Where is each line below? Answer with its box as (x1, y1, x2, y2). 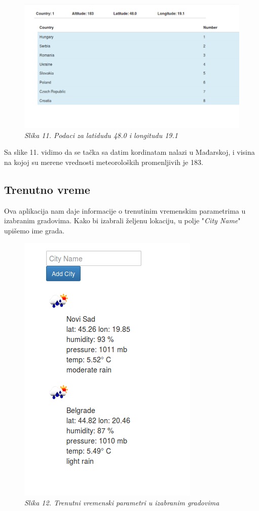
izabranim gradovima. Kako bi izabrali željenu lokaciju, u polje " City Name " (4, 215, 241, 226)
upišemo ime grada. (4, 225, 65, 236)
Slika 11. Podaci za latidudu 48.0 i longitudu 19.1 (24, 129, 178, 140)
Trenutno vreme (4, 182, 90, 197)
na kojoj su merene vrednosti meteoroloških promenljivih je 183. (4, 157, 203, 167)
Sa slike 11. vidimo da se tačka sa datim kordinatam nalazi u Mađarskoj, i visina (4, 147, 255, 157)
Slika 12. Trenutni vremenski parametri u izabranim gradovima (24, 497, 219, 508)
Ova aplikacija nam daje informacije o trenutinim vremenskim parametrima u (4, 205, 246, 216)
